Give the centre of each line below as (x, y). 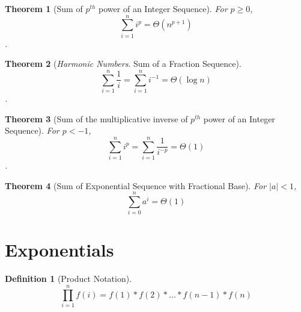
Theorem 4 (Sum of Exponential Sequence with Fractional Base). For (136, 185)
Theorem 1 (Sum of (44, 8)
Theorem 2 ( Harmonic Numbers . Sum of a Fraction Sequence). (123, 64)
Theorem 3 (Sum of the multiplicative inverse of (96, 118)
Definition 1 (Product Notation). (68, 279)
